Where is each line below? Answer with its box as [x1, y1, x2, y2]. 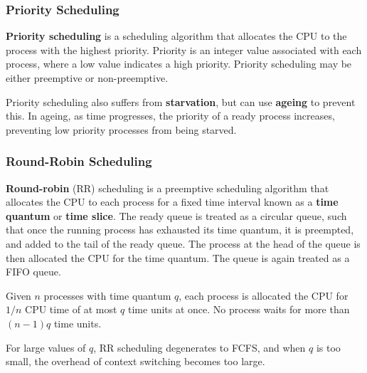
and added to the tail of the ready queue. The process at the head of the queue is [6, 236, 361, 251]
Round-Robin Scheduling [6, 152, 152, 170]
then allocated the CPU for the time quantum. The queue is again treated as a [6, 250, 350, 265]
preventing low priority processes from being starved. [6, 122, 237, 137]
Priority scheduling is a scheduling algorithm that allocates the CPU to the [6, 28, 347, 43]
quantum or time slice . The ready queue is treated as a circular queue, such [6, 208, 347, 223]
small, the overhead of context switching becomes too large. [6, 354, 265, 369]
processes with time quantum [43, 288, 171, 303]
